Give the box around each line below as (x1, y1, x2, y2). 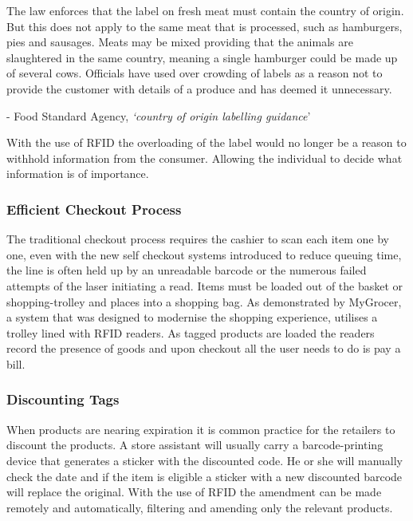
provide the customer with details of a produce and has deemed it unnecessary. (6, 80, 392, 97)
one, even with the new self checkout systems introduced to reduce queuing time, (6, 246, 402, 262)
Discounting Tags (6, 389, 120, 409)
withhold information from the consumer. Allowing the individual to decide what (6, 149, 403, 166)
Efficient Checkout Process (6, 199, 182, 219)
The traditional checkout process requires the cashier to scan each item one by (6, 231, 390, 247)
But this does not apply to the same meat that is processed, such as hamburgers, (6, 18, 403, 34)
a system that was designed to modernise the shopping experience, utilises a (6, 309, 378, 326)
